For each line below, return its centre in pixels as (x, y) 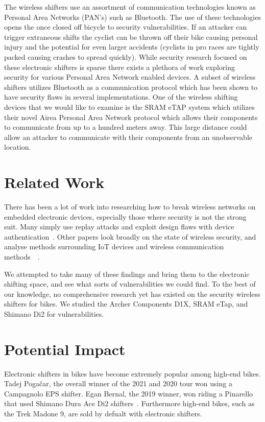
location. (18, 147)
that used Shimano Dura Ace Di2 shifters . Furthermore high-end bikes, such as (129, 403)
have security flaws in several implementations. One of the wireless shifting (121, 97)
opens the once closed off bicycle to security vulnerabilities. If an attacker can (126, 27)
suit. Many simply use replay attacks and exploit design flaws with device (119, 227)
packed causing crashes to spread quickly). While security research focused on (126, 56)
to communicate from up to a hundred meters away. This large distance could (126, 127)
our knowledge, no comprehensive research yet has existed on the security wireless (132, 294)
